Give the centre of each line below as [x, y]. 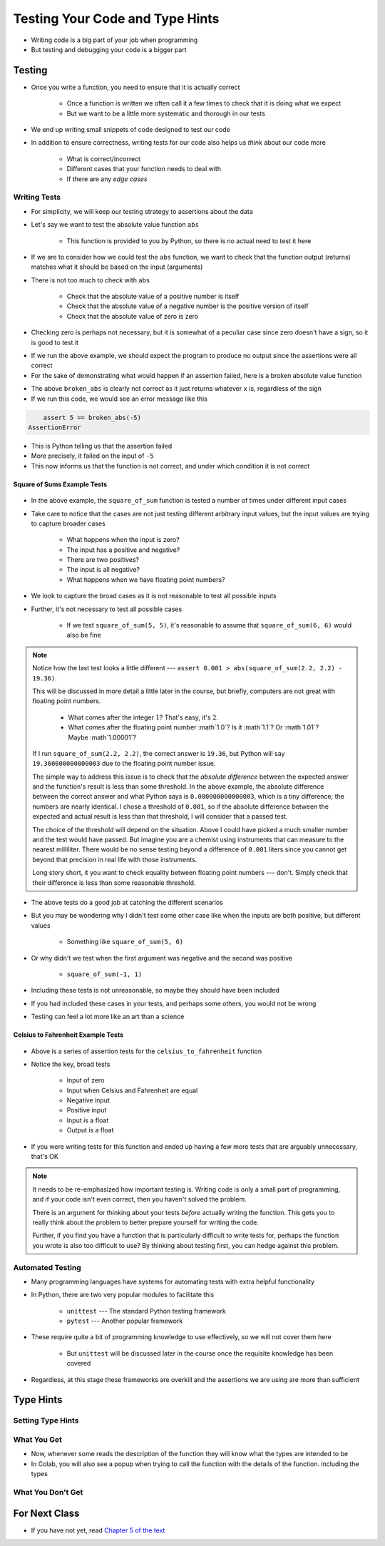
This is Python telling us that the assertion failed [102, 446]
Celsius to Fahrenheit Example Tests [68, 1035]
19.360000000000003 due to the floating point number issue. [124, 764]
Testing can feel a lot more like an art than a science [108, 1017]
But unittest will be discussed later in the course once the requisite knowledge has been [200, 1353]
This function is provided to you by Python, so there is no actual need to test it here [189, 241]
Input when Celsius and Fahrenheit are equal [132, 1090]
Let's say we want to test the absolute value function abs [115, 225]
